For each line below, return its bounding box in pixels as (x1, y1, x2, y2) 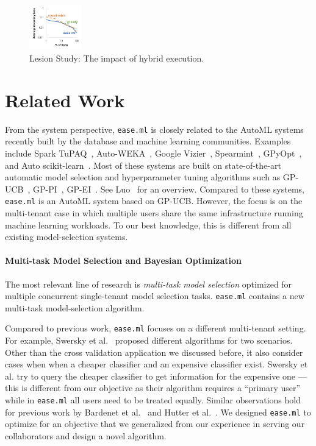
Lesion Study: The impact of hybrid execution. (29, 52, 204, 65)
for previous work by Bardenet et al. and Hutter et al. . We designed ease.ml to (5, 405, 311, 418)
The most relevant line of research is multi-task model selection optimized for (5, 277, 292, 290)
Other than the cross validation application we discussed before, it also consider (5, 345, 303, 358)
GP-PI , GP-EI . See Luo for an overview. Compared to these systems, (33, 182, 304, 195)
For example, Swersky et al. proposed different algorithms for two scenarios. (5, 334, 293, 347)
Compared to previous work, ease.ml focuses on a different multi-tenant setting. (5, 322, 306, 334)
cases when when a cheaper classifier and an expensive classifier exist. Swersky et (5, 358, 308, 370)
